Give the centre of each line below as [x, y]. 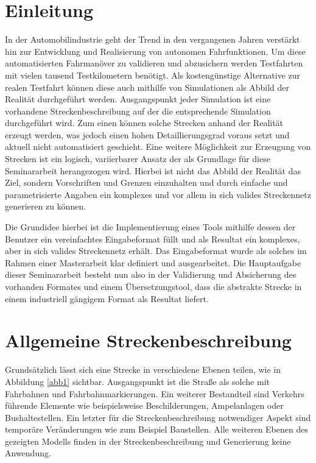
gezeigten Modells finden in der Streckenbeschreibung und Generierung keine [148, 441]
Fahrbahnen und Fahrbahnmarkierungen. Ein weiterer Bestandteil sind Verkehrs [155, 393]
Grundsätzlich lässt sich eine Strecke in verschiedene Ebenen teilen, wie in [143, 369]
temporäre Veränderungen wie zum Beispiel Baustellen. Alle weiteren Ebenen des [156, 429]
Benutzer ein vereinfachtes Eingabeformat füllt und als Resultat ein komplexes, [153, 239]
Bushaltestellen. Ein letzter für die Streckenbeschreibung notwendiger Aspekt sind [158, 417]
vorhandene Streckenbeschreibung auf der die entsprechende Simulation [138, 111]
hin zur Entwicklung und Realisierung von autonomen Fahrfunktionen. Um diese [155, 51]
